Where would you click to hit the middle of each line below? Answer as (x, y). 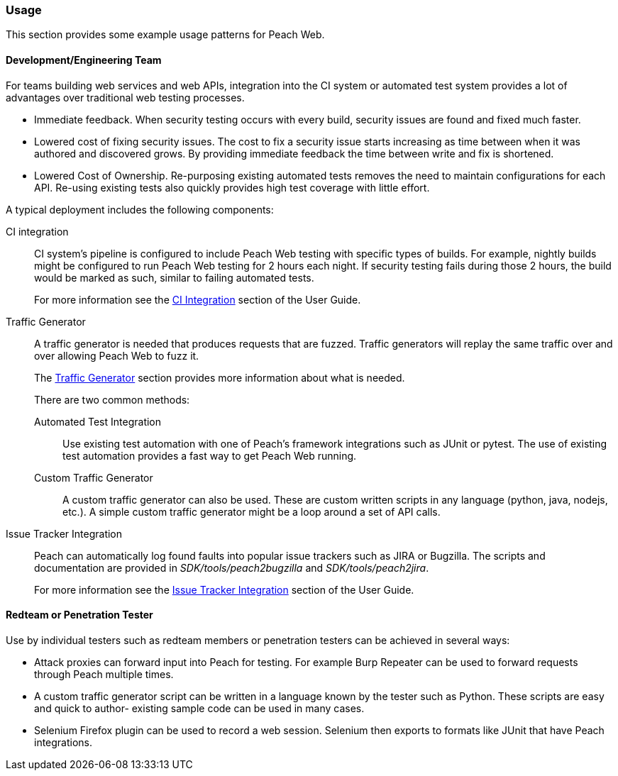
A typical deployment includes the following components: (140, 209)
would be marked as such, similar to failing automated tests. (174, 277)
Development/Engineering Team (84, 60)
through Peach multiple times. (104, 674)
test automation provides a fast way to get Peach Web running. (210, 455)
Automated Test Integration (98, 421)
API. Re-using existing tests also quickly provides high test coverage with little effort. (232, 187)
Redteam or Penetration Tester (79, 615)
